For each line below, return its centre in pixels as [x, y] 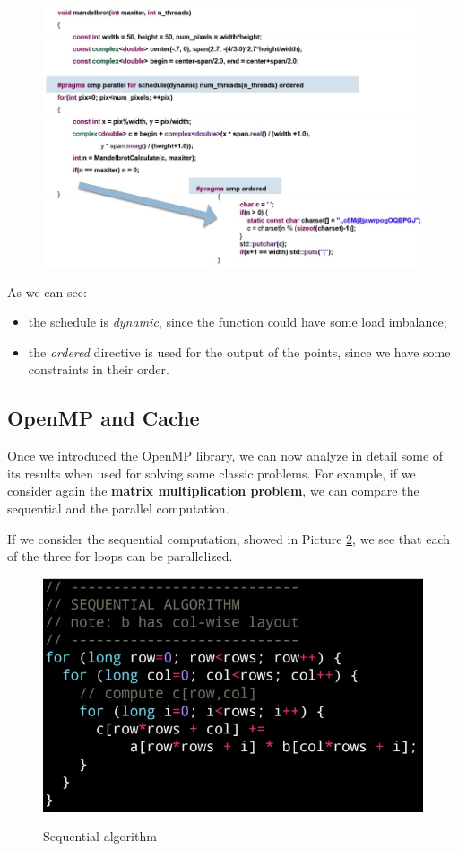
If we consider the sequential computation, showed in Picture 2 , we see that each [229, 538]
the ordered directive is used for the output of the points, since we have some [239, 351]
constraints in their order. [99, 369]
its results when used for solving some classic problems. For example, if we [212, 473]
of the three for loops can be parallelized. [120, 556]
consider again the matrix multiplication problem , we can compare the [213, 491]
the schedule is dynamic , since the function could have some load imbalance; [238, 322]
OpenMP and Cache [104, 418]
